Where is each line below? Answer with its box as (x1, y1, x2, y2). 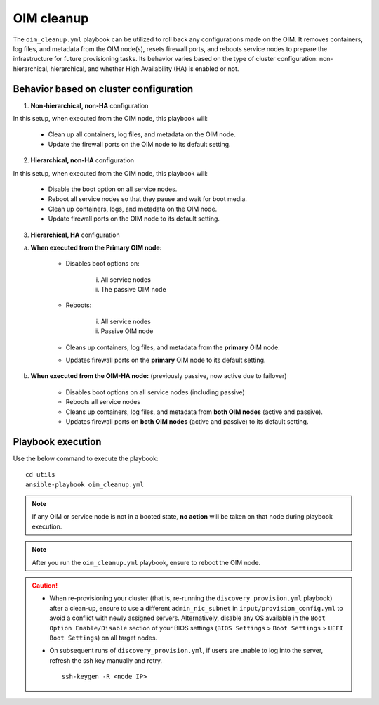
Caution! (32, 581, 58, 590)
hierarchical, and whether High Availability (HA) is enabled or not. (50, 64, 239, 73)
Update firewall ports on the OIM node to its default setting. (48, 214, 220, 223)
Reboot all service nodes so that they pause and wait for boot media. (48, 195, 247, 203)
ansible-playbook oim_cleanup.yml (25, 480, 144, 489)
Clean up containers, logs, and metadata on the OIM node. (48, 205, 218, 213)
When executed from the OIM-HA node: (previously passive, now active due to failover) (30, 372, 287, 380)
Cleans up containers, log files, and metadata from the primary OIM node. (65, 343, 280, 351)
